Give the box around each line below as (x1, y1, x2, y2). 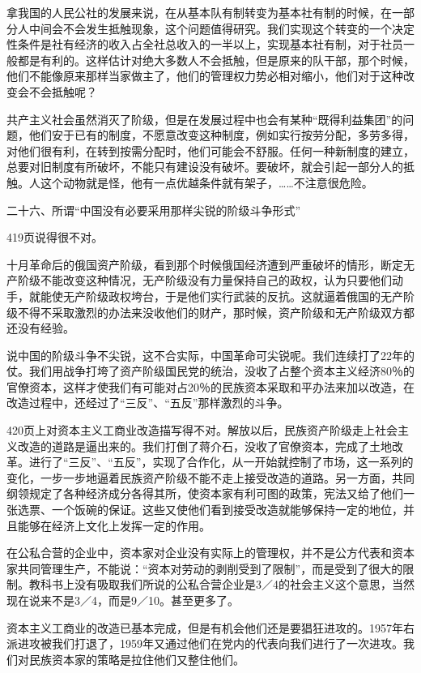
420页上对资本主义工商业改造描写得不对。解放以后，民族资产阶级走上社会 (6, 422, 398, 439)
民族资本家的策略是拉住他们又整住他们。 (28, 650, 245, 667)
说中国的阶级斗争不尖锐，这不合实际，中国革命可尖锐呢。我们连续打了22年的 (6, 346, 415, 363)
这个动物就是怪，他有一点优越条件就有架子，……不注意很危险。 (40, 174, 373, 191)
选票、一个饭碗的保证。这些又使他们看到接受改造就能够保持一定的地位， (17, 501, 403, 518)
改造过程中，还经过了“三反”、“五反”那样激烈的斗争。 (6, 394, 289, 411)
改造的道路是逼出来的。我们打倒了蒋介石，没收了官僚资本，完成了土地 (17, 437, 392, 454)
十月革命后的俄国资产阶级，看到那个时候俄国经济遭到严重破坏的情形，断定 (6, 255, 403, 272)
